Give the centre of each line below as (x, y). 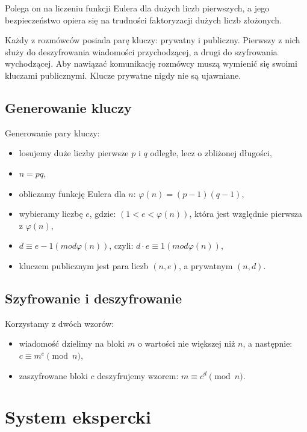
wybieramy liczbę (51, 214)
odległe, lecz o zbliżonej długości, (211, 153)
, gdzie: (103, 214)
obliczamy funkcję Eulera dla (72, 193)
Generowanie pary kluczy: (52, 132)
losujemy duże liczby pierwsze (74, 153)
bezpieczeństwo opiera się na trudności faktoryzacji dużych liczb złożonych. (144, 20)
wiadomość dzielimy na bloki (72, 343)
